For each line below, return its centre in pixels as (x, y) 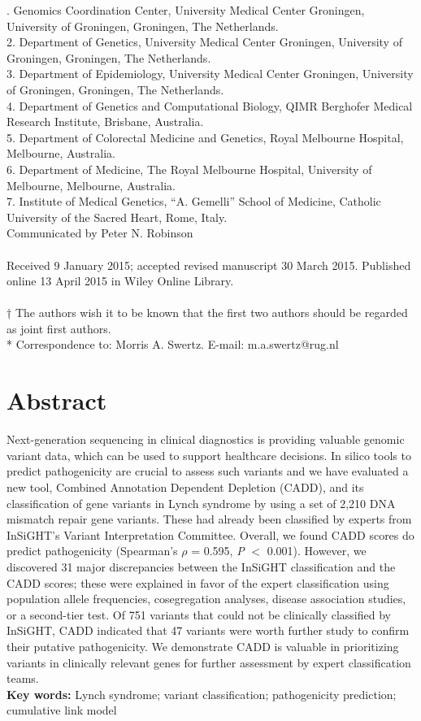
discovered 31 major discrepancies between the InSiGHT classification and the (201, 566)
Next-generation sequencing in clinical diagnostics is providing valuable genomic (206, 439)
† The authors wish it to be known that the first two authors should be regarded (207, 313)
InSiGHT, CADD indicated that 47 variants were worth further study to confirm (208, 630)
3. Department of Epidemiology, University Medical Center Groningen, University (210, 74)
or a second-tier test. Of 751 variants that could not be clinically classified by (199, 614)
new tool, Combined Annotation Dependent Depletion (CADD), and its (185, 486)
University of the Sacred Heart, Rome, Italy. (117, 217)
